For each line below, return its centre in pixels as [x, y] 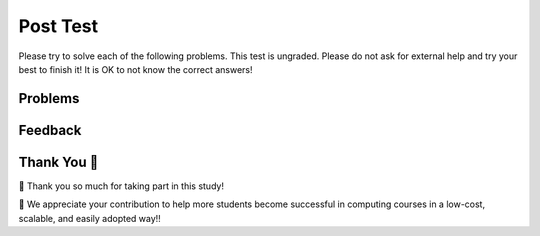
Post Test [58, 26]
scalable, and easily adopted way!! [90, 218]
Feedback [50, 130]
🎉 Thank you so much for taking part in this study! [121, 186]
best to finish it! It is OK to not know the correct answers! [136, 69]
